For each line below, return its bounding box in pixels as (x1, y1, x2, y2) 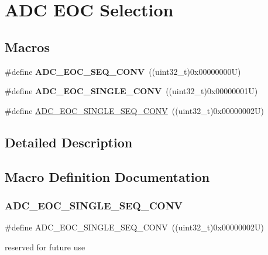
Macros (5, 37, 50, 56)
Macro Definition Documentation (5, 167, 210, 185)
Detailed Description (5, 133, 133, 151)
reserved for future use (5, 240, 85, 253)
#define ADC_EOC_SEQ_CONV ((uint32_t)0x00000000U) (5, 65, 241, 77)
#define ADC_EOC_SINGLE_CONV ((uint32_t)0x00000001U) (5, 85, 258, 97)
